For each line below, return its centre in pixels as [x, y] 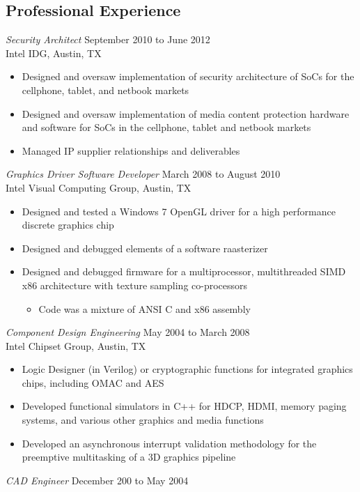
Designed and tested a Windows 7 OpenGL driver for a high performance [179, 211]
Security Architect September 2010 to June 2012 [108, 39]
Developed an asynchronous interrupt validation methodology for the [169, 443]
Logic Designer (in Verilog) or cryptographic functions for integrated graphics [187, 369]
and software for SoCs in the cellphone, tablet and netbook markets [166, 127]
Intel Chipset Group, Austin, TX [76, 345]
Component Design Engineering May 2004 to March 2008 [128, 332]
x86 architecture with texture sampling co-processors [135, 285]
